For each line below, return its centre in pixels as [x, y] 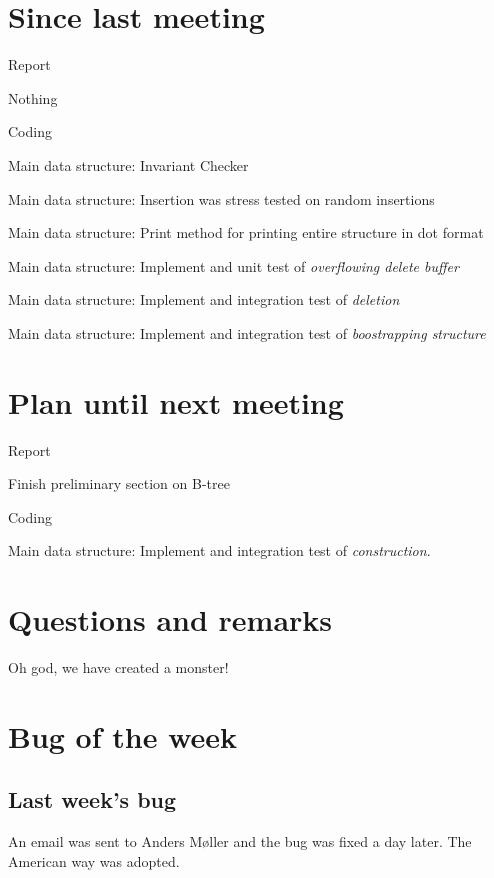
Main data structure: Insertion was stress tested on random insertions [221, 198]
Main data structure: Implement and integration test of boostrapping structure [247, 332]
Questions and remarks [170, 619]
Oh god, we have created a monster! [118, 667]
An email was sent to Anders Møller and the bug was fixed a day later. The [240, 841]
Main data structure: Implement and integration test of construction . [219, 550]
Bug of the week [123, 735]
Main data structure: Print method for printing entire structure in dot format [246, 232]
